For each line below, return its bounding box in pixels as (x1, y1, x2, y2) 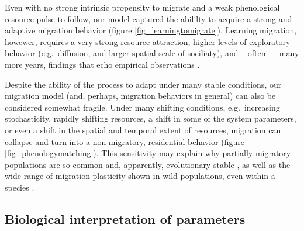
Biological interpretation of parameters (5, 209, 246, 227)
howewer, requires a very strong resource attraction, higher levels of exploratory (5, 35, 291, 47)
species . (5, 181, 34, 193)
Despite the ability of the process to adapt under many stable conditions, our (5, 78, 282, 90)
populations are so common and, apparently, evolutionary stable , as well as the (5, 158, 291, 170)
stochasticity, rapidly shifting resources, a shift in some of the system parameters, (5, 112, 296, 125)
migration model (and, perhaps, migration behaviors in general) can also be (5, 89, 276, 102)
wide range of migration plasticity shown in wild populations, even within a (5, 170, 275, 182)
